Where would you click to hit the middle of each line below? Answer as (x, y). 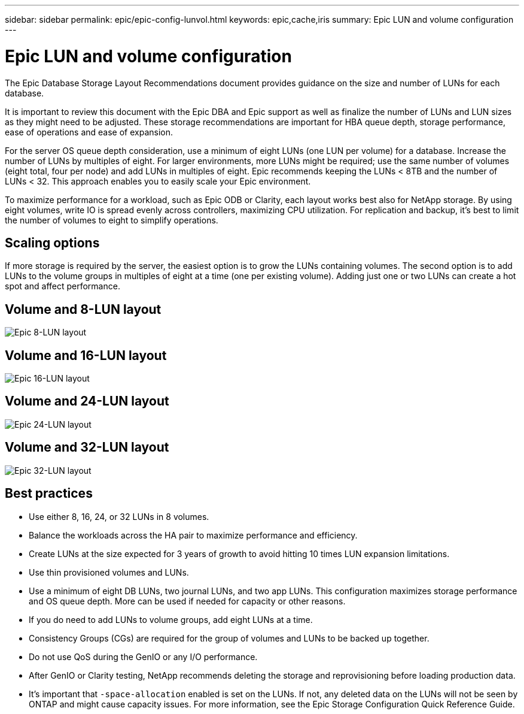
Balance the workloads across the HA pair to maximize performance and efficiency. (193, 535)
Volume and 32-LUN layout (87, 447)
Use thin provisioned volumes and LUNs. (109, 572)
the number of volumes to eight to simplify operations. (112, 220)
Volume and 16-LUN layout (86, 355)
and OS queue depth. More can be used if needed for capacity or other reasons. (187, 601)
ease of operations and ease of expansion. (89, 132)
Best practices (49, 494)
